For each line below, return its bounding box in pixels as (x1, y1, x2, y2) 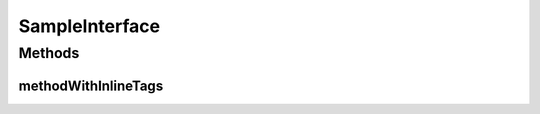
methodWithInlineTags (18, 77, 164, 94)
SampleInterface (18, 15, 160, 37)
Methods (18, 44, 80, 62)
